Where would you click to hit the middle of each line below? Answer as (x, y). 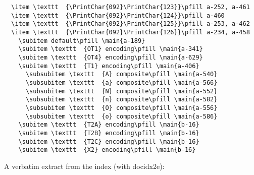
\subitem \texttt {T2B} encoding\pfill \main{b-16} (109, 133)
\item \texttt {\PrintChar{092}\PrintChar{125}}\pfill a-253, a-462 (131, 24)
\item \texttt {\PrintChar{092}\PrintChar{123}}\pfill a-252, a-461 (131, 7)
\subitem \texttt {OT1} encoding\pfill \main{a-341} (111, 49)
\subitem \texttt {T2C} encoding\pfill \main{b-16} (109, 141)
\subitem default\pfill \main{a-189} (82, 41)
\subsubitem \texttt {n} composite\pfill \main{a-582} (121, 100)
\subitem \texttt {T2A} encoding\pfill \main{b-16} (109, 125)
